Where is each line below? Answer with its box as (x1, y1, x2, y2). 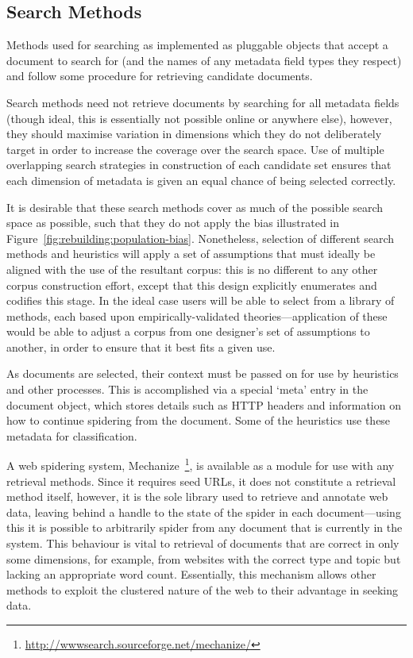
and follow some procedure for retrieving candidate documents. (6, 67, 313, 84)
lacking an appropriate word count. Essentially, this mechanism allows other (6, 566, 376, 583)
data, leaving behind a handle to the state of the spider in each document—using (6, 503, 401, 520)
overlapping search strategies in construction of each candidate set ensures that (6, 156, 392, 173)
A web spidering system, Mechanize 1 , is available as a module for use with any (6, 455, 395, 474)
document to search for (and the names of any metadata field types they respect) (6, 52, 402, 68)
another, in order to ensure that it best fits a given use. (6, 338, 276, 355)
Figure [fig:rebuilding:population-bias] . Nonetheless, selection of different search (6, 229, 395, 246)
